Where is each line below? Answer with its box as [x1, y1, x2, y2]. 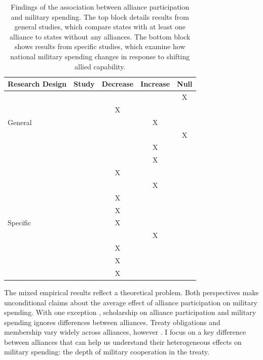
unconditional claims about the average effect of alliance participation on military [4, 297, 257, 307]
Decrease [101, 78, 134, 89]
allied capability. [74, 61, 126, 71]
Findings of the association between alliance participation [11, 2, 190, 12]
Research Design [8, 78, 67, 89]
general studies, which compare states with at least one [14, 21, 186, 32]
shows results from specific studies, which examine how [14, 41, 185, 52]
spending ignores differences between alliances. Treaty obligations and [4, 316, 220, 327]
